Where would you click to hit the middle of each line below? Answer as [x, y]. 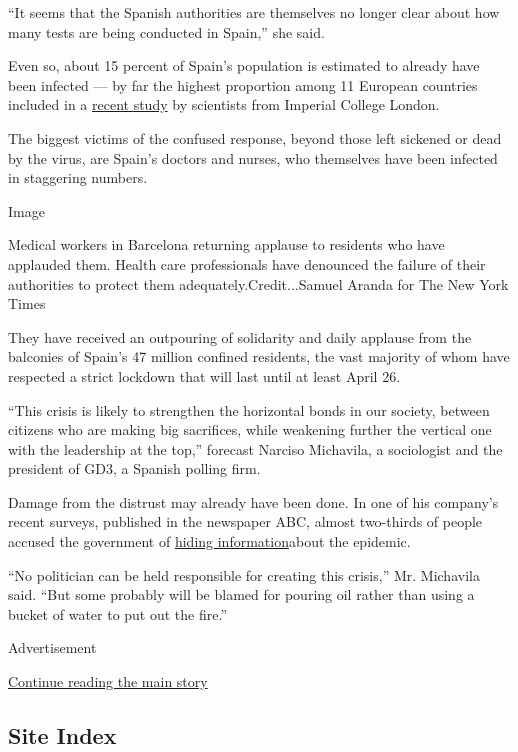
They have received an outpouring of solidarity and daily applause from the [240, 336]
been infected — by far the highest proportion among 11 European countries [243, 84]
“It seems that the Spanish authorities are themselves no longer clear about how [254, 12]
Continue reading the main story [108, 681]
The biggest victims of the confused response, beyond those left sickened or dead [255, 137]
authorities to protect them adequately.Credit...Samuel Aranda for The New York [258, 283]
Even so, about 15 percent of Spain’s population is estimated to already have [244, 65]
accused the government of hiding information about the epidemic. [209, 541]
